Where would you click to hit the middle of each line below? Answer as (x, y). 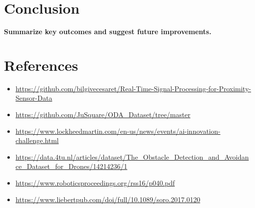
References (41, 65)
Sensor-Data (34, 98)
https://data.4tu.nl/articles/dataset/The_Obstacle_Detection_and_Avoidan (132, 156)
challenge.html (37, 140)
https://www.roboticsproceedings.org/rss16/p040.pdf (95, 183)
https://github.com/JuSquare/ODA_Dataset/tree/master (103, 114)
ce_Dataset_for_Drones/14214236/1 (71, 166)
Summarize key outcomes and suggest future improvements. (108, 31)
